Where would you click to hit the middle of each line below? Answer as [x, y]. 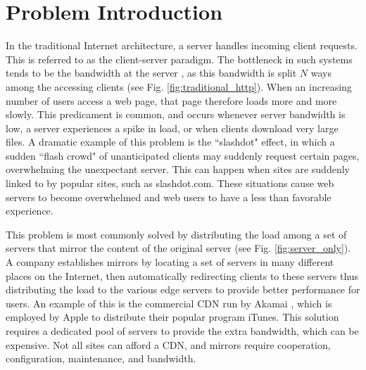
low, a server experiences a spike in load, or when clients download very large [172, 128]
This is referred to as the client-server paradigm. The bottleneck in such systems [179, 59]
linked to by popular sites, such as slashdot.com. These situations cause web [170, 183]
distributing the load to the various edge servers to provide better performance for [183, 289]
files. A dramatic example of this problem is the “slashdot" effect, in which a [170, 142]
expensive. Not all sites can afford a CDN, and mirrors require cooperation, [168, 344]
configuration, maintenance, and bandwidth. [101, 358]
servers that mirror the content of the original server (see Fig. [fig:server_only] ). [178, 248]
